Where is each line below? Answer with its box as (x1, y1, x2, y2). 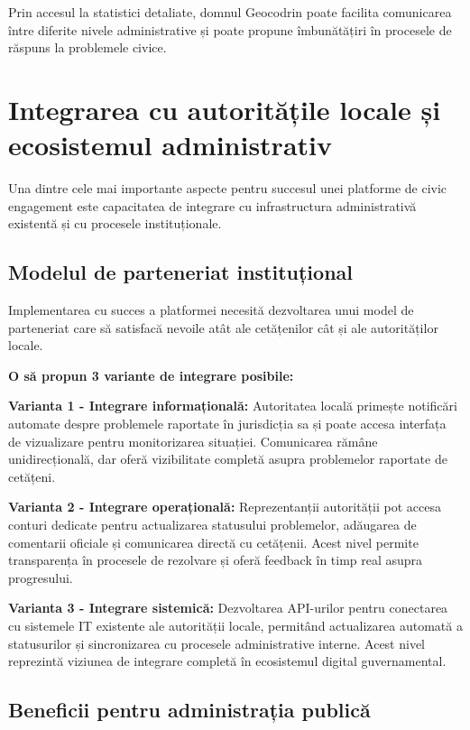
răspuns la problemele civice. (8, 38, 167, 57)
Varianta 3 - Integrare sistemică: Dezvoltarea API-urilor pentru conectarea (8, 598, 448, 617)
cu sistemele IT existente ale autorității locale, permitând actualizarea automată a (8, 615, 463, 634)
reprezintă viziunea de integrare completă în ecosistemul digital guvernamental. (8, 651, 447, 670)
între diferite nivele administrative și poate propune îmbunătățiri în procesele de (8, 20, 452, 39)
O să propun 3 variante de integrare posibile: (8, 365, 294, 384)
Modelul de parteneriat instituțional (8, 258, 353, 286)
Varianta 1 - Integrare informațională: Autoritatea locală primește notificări (8, 396, 457, 415)
